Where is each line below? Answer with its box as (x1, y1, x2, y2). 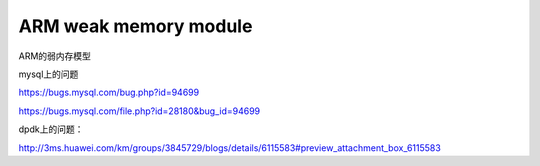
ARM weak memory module (18, 15, 253, 37)
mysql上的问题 (18, 68, 79, 80)
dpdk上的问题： (18, 123, 84, 135)
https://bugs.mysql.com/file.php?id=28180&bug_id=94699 (18, 105, 261, 117)
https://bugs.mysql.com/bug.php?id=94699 (18, 86, 200, 99)
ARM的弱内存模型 (18, 50, 92, 62)
